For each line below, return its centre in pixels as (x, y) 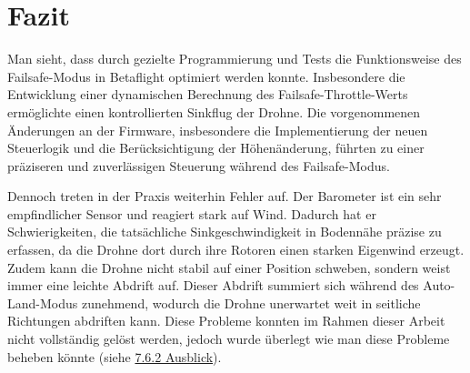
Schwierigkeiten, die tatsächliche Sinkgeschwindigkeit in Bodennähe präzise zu (225, 232)
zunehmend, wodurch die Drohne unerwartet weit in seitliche (251, 302)
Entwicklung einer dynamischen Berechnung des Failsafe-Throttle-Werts (208, 94)
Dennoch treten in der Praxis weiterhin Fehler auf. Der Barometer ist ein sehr (225, 196)
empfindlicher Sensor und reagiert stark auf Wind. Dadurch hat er (192, 213)
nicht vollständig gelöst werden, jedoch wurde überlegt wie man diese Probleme (229, 339)
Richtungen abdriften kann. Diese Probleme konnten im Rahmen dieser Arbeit (226, 321)
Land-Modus (43, 302)
